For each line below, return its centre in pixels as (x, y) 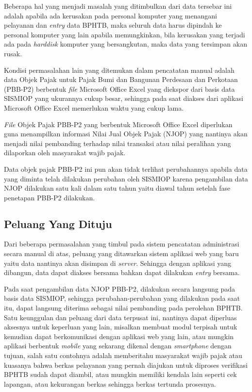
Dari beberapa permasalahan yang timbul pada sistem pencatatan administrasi (122, 244)
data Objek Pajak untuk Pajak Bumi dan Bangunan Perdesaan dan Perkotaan (121, 79)
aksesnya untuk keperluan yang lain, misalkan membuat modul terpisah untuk (121, 327)
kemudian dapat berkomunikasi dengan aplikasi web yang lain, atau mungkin (119, 336)
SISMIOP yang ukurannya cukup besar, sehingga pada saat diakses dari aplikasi (124, 98)
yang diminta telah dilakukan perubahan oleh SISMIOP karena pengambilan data (126, 178)
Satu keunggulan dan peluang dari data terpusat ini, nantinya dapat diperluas (120, 317)
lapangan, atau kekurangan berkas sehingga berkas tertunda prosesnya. (110, 384)
